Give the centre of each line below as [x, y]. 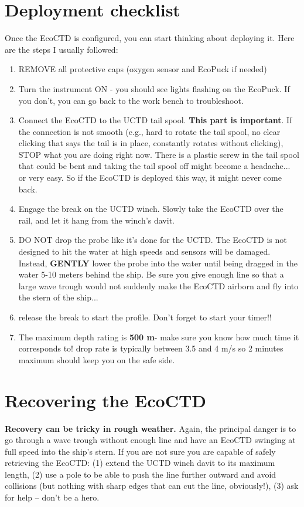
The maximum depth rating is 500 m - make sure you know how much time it [159, 337]
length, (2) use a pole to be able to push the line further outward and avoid [141, 474]
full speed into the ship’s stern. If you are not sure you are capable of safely [140, 451]
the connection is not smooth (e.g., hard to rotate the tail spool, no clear [149, 131]
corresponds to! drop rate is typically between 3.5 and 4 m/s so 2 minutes [151, 348]
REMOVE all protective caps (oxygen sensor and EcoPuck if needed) [143, 69]
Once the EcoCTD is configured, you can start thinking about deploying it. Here [150, 38]
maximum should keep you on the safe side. [97, 359]
